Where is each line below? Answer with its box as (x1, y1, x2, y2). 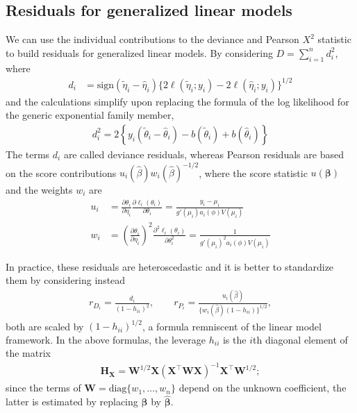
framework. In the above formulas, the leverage (6, 332, 206, 346)
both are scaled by (6, 319, 84, 333)
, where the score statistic (199, 165, 308, 180)
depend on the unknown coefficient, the (178, 380, 347, 395)
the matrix (6, 346, 51, 360)
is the (222, 332, 247, 346)
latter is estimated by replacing (6, 394, 138, 409)
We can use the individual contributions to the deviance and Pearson (6, 32, 299, 47)
